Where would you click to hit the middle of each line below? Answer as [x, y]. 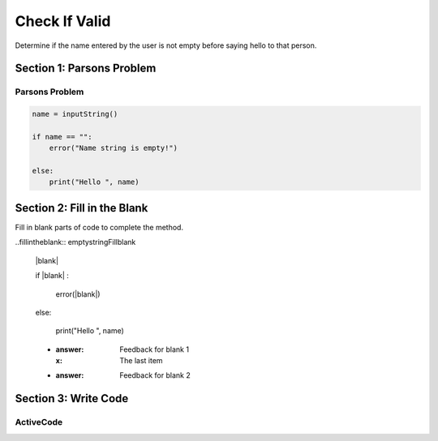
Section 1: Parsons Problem [86, 69]
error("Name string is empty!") [114, 148]
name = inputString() [75, 114]
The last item [141, 361]
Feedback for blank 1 [155, 349]
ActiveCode [39, 422]
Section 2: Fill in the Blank [82, 208]
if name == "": [62, 137]
